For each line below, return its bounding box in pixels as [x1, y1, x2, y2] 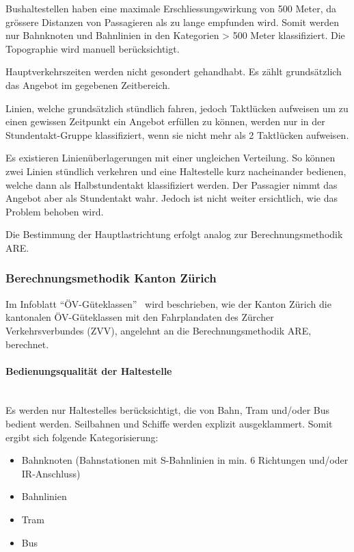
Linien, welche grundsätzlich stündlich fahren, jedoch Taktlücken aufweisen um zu [5, 101, 349, 115]
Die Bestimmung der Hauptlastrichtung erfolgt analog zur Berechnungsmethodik [5, 227, 343, 241]
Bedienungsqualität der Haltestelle [5, 363, 172, 378]
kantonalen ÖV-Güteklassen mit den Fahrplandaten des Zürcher [5, 310, 274, 324]
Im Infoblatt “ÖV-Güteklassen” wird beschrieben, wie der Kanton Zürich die [5, 296, 331, 311]
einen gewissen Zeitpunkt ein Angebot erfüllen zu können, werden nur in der [5, 114, 325, 129]
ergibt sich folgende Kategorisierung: [5, 430, 159, 444]
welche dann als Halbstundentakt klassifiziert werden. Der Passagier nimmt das [5, 177, 338, 192]
